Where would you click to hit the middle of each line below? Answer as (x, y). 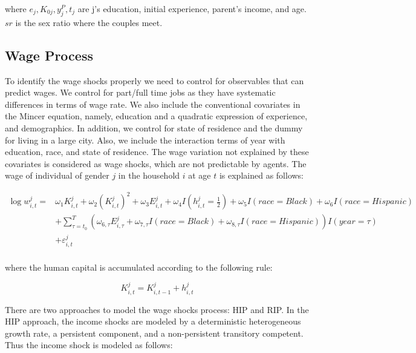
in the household (149, 175)
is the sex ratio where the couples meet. (89, 22)
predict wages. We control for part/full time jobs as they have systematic (140, 92)
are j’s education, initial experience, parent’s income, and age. (192, 8)
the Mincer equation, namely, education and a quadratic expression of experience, (156, 116)
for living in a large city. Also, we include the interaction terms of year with (145, 140)
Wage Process (49, 55)
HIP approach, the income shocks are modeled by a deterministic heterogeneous (153, 321)
